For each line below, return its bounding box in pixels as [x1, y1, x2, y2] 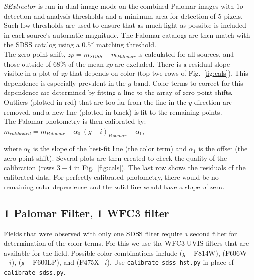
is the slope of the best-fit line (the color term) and [33, 143, 187, 153]
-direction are [192, 96, 232, 107]
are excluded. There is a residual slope [115, 58, 230, 69]
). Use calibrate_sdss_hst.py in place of [107, 257, 234, 267]
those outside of [4, 58, 51, 69]
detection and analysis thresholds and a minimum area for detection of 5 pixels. [4, 10, 243, 21]
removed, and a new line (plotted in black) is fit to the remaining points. [4, 106, 222, 117]
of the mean [68, 58, 104, 69]
